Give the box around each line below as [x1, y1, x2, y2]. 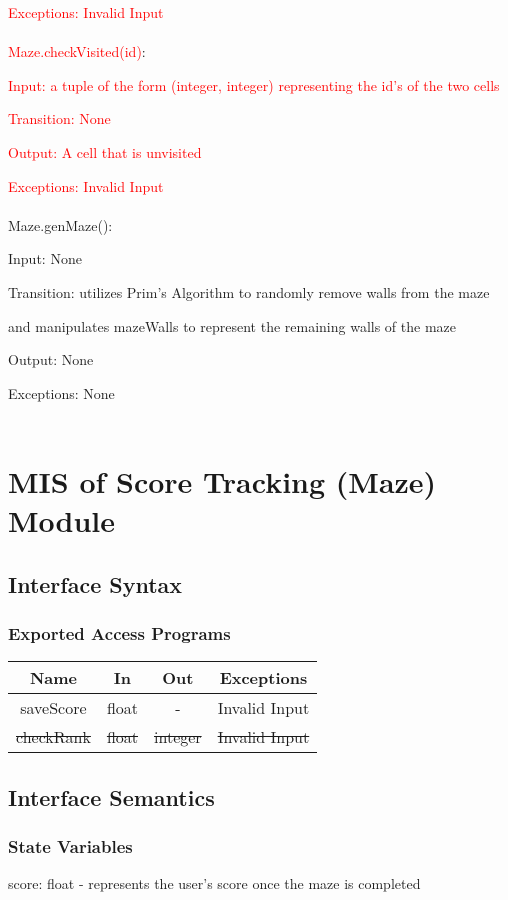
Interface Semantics [8, 781, 215, 812]
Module [8, 500, 116, 541]
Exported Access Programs [8, 621, 231, 646]
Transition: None [8, 108, 111, 129]
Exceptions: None [8, 382, 115, 403]
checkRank [16, 725, 91, 749]
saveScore [20, 696, 87, 720]
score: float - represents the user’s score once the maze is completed [8, 873, 421, 894]
